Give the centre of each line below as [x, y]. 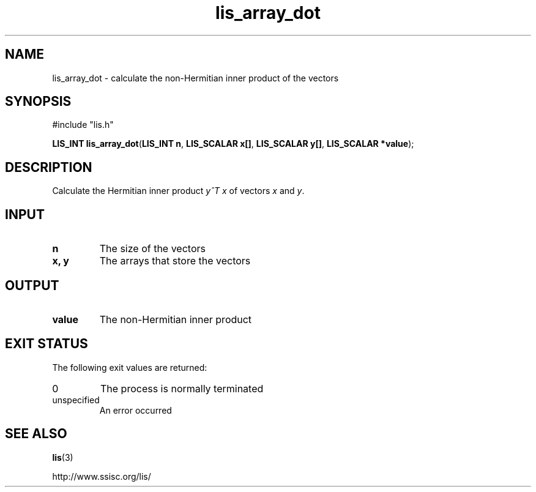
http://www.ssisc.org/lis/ [102, 476]
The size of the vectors [152, 249]
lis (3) [63, 457]
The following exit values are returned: [130, 367]
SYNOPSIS [38, 102]
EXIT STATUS [47, 344]
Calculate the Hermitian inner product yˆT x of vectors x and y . [178, 191]
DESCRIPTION [49, 167]
